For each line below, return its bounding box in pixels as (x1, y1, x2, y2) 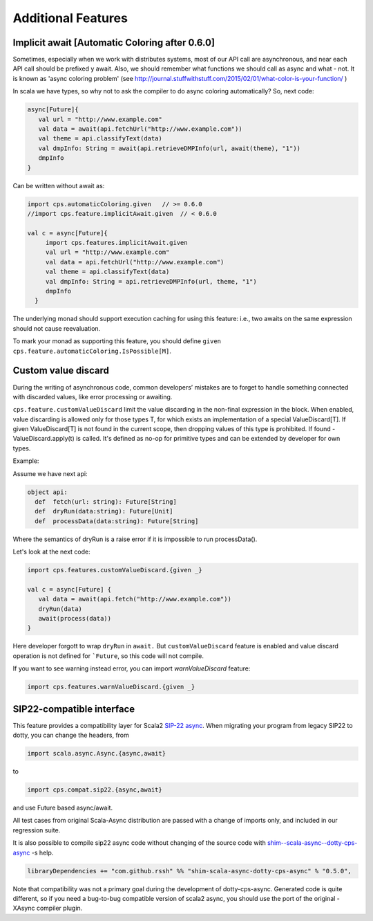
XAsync (12, 904, 35, 913)
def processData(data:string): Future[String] (35, 517, 199, 525)
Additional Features (12, 10, 128, 26)
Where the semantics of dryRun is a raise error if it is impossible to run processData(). (12, 535, 258, 543)
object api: (27, 488, 68, 496)
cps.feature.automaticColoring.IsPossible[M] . (12, 347, 172, 355)
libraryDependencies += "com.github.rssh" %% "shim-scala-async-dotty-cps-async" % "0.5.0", (27, 867, 352, 875)
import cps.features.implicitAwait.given (45, 239, 188, 247)
